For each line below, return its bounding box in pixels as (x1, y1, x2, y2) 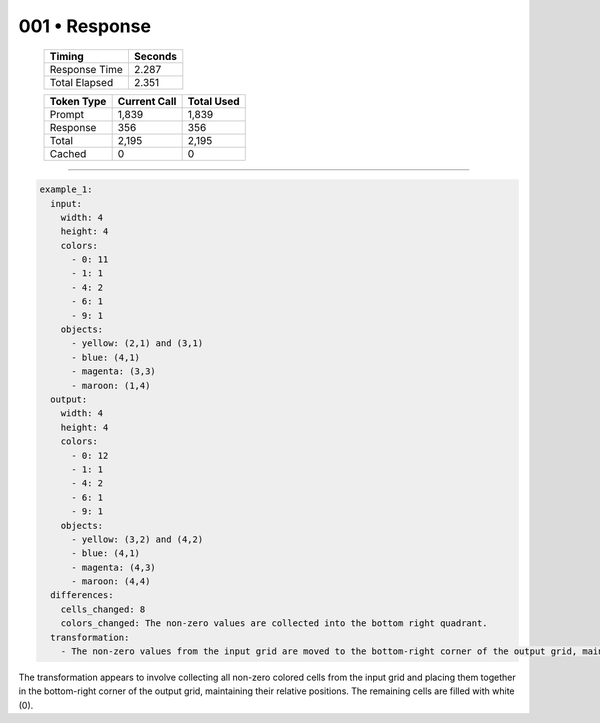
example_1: (39, 184, 93, 195)
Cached (49, 146, 87, 160)
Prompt (49, 107, 85, 121)
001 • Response (18, 15, 152, 37)
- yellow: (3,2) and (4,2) (71, 533, 204, 545)
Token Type (49, 94, 107, 108)
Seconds (133, 49, 177, 63)
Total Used (187, 94, 240, 108)
